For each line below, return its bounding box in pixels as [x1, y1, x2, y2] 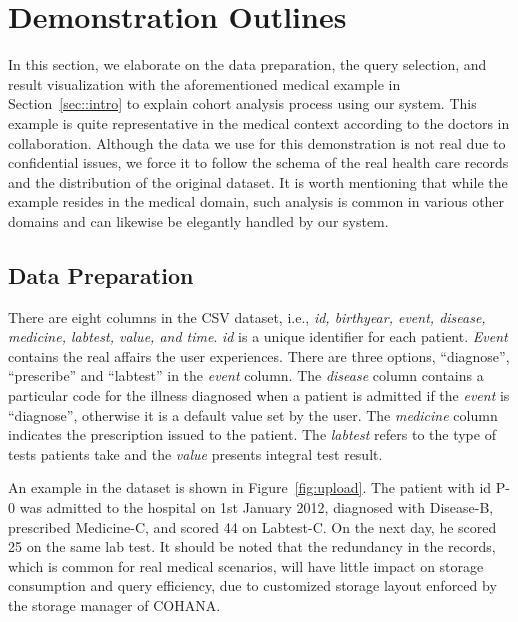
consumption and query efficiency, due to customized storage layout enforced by [8, 575, 497, 596]
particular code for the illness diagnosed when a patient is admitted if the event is [8, 385, 510, 406]
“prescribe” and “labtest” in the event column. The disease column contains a [8, 365, 484, 386]
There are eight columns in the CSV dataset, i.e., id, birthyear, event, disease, [8, 306, 486, 327]
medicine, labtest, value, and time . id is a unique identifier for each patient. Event [8, 326, 508, 347]
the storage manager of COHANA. [8, 594, 221, 615]
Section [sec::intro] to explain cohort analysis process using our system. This [8, 93, 477, 114]
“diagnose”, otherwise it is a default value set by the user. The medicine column [8, 404, 498, 425]
